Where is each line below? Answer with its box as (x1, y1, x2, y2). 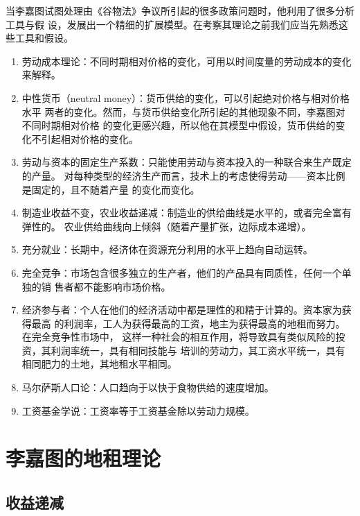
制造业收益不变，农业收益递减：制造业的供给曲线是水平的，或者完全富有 (21, 205, 352, 220)
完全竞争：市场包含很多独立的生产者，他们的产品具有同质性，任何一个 (21, 265, 342, 279)
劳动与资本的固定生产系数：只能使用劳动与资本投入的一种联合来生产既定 (21, 155, 352, 169)
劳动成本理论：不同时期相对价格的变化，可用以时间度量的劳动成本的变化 (21, 53, 352, 68)
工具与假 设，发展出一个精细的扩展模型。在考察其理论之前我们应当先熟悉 (6, 17, 339, 31)
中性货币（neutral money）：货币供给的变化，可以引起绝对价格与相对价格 (21, 90, 350, 105)
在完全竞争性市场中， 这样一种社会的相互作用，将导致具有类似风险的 (21, 329, 336, 344)
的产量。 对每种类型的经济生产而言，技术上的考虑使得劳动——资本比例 (21, 168, 345, 182)
